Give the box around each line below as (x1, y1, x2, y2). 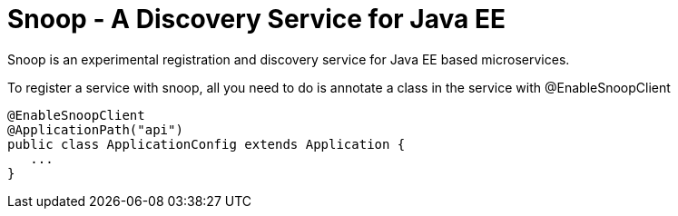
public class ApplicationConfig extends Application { (7, 136, 406, 152)
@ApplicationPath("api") (7, 122, 183, 137)
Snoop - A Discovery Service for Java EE (7, 4, 506, 34)
